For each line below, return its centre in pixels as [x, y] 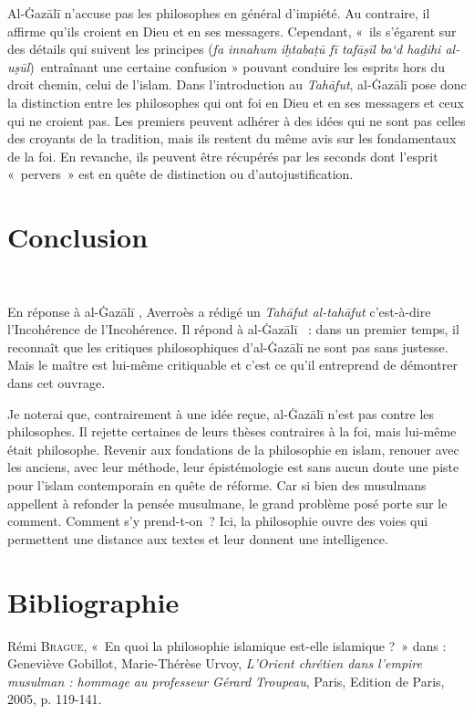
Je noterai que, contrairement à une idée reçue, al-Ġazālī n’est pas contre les [221, 413]
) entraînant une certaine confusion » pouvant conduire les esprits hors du [237, 66]
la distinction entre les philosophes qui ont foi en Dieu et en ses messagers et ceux [236, 102]
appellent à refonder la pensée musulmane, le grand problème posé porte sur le [227, 503]
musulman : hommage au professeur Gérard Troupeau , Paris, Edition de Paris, [226, 681]
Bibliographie [93, 601]
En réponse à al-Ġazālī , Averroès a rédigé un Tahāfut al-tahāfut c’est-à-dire [219, 311]
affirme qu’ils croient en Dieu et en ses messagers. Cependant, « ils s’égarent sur [232, 31]
